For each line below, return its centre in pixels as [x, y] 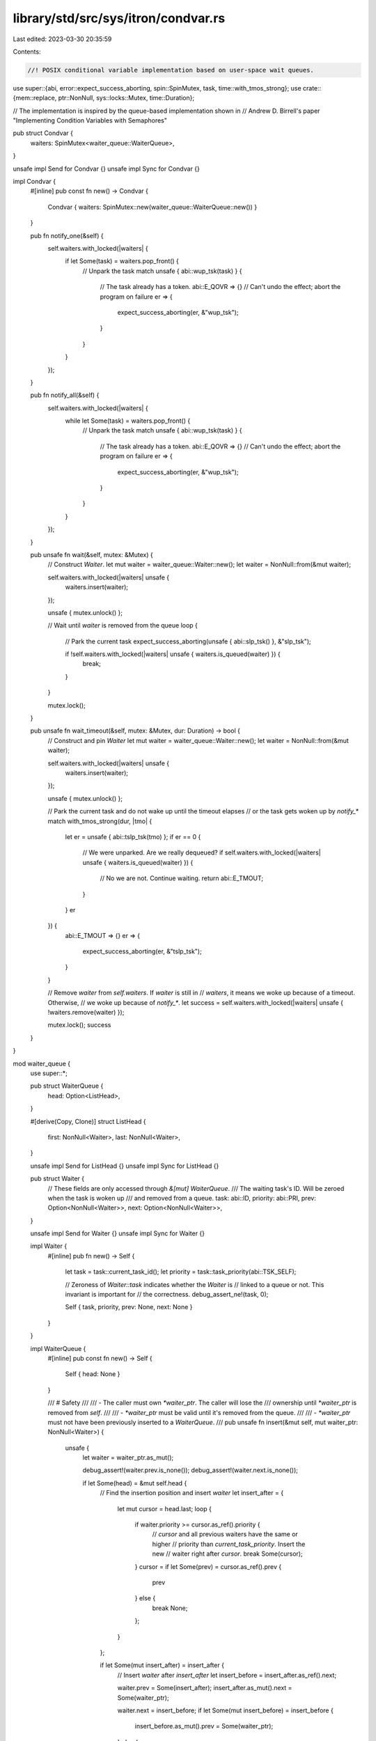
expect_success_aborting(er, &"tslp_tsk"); [142, 951]
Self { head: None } [93, 1374]
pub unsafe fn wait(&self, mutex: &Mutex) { [92, 554]
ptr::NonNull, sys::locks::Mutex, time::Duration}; [126, 98]
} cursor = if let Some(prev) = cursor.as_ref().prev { [208, 1566]
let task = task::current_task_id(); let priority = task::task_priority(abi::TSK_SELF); [181, 1272]
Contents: [27, 52]
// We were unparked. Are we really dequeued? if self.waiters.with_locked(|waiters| [202, 852]
